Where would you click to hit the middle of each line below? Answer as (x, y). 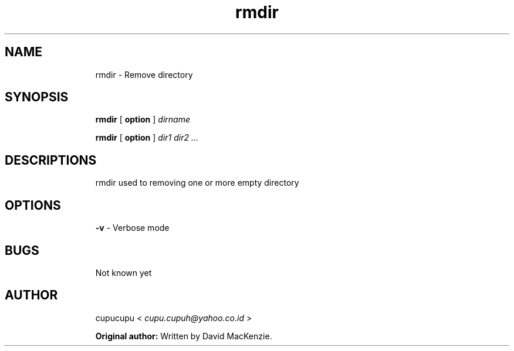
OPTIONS (33, 205)
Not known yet (124, 272)
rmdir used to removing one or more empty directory (197, 183)
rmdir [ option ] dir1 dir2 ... (147, 138)
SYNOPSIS (37, 97)
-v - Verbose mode (132, 228)
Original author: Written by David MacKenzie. (184, 336)
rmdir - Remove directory (144, 74)
